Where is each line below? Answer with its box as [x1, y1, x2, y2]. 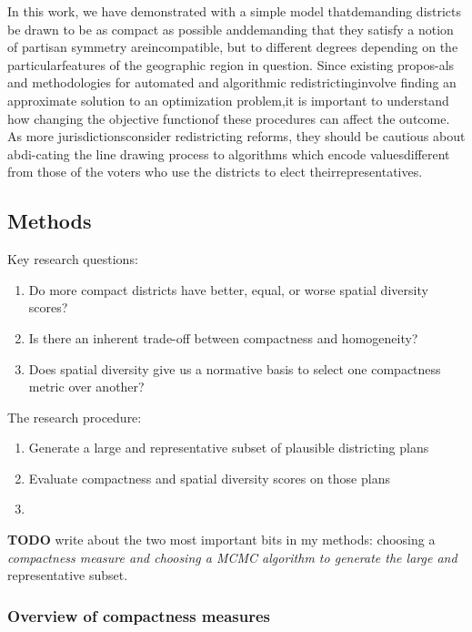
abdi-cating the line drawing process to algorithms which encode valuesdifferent [7, 144, 450, 163]
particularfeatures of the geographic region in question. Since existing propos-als [7, 55, 455, 74]
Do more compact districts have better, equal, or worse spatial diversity [28, 280, 428, 299]
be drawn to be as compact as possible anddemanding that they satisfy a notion [7, 19, 454, 38]
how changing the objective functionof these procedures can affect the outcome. [7, 108, 450, 127]
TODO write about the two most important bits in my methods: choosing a [7, 530, 436, 549]
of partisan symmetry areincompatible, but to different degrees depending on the [7, 37, 458, 56]
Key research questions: [7, 250, 138, 269]
